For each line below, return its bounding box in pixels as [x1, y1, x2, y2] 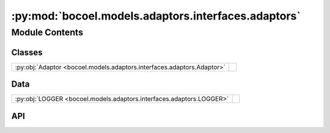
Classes [11, 47, 43, 57]
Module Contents [11, 27, 84, 38]
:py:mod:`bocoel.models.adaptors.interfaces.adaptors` [11, 9, 301, 23]
